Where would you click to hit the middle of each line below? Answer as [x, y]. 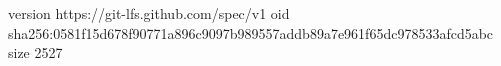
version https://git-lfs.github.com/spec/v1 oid [149, 13]
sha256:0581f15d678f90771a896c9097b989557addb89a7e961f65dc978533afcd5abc [251, 32]
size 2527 [35, 52]
